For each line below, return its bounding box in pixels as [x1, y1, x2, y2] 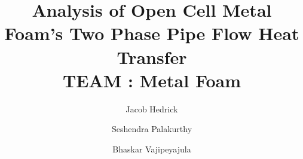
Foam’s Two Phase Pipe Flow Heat [4, 21, 299, 45]
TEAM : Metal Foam [62, 68, 241, 92]
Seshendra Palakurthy [111, 123, 192, 135]
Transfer [117, 44, 187, 69]
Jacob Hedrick [126, 102, 178, 115]
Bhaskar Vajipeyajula [112, 142, 191, 155]
